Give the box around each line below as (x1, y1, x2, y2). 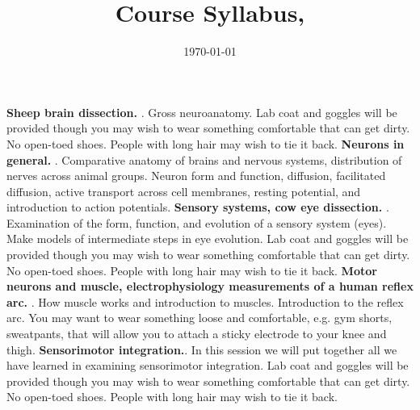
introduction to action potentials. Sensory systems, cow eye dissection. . (6, 199, 389, 215)
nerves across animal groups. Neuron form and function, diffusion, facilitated (6, 167, 386, 184)
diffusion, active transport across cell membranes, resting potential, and (6, 182, 361, 199)
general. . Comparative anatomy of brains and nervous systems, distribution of (6, 151, 402, 168)
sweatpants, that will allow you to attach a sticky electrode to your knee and (6, 325, 387, 342)
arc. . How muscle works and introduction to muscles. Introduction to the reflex (6, 293, 404, 310)
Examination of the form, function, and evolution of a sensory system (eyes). (6, 214, 387, 231)
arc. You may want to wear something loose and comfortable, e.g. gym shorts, (6, 309, 393, 326)
